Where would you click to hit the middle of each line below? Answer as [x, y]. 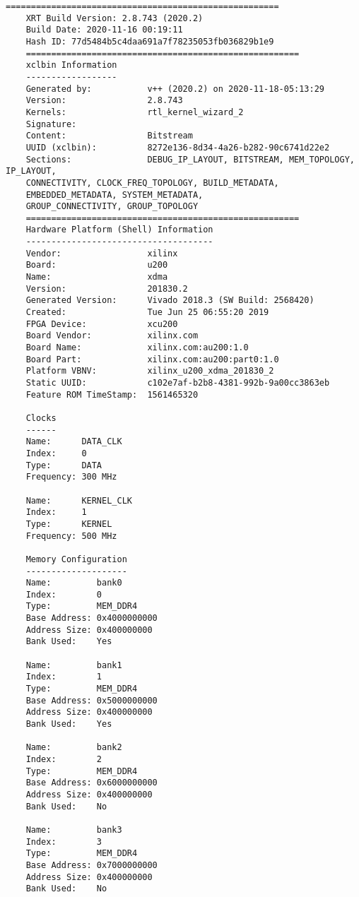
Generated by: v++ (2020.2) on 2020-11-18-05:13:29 [175, 89]
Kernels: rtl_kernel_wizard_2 [135, 112]
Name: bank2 [74, 748]
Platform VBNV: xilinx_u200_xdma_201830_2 [150, 371]
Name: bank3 [74, 830]
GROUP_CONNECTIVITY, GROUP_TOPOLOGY [112, 207]
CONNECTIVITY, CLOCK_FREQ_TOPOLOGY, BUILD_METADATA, [152, 183]
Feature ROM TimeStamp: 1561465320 [112, 394]
